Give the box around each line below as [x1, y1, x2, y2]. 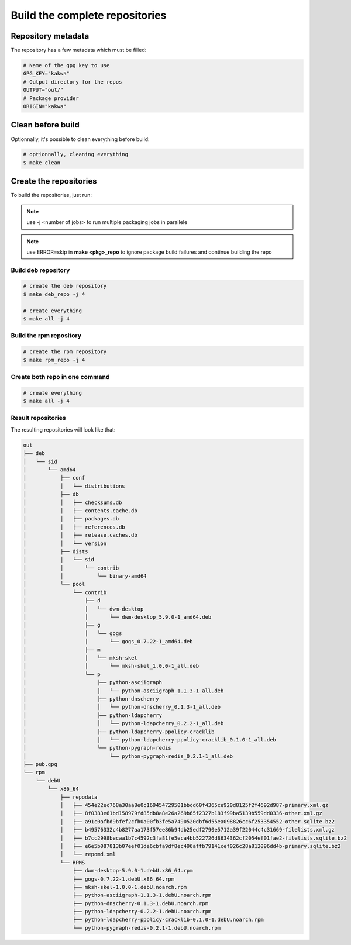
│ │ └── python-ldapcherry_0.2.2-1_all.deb [23, 720, 224, 727]
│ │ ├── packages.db [23, 515, 119, 522]
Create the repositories [11, 176, 97, 187]
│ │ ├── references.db [23, 523, 125, 530]
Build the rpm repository [11, 332, 82, 340]
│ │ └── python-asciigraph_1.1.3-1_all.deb [23, 687, 224, 694]
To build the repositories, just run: [11, 192, 92, 199]
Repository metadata [11, 31, 90, 41]
